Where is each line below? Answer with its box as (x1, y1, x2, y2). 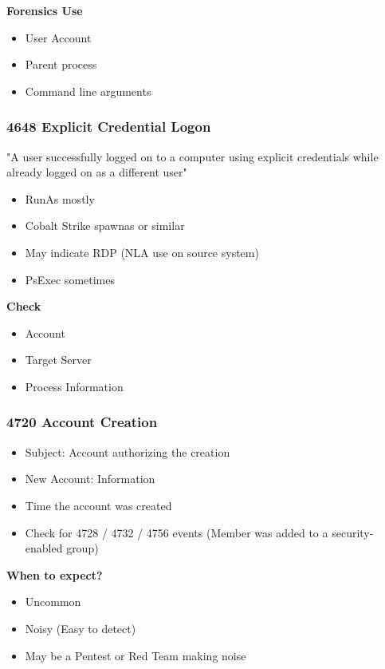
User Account (25, 29, 92, 46)
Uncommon (25, 593, 81, 610)
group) (66, 540, 99, 556)
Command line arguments (25, 82, 151, 99)
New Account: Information (25, 470, 155, 487)
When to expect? (6, 566, 103, 583)
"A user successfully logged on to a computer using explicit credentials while (6, 148, 379, 164)
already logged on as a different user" (6, 164, 187, 180)
